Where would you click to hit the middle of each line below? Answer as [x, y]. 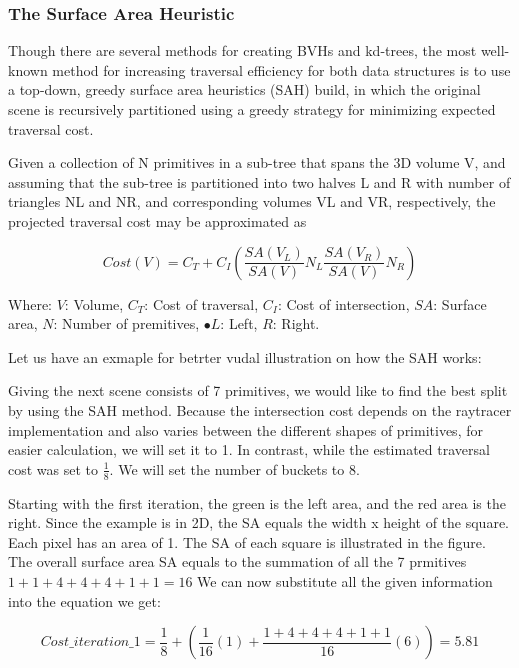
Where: [30, 303]
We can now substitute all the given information [345, 580]
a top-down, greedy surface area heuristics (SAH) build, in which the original [244, 89]
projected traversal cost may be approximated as [157, 220]
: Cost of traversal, [201, 303]
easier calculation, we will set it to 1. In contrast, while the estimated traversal [249, 449]
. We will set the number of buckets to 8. [234, 468]
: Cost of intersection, [343, 303]
